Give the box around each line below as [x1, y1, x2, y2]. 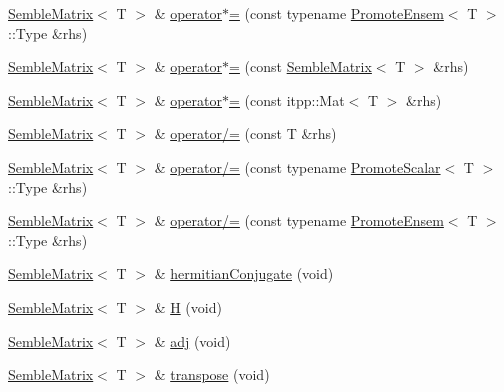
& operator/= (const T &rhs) [154, 123, 337, 144]
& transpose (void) [154, 364, 270, 385]
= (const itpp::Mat [229, 89, 345, 110]
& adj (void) [154, 330, 231, 351]
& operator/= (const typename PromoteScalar [154, 156, 441, 177]
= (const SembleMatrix [229, 56, 372, 77]
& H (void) [154, 296, 222, 317]
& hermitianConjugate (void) [154, 263, 334, 284]
